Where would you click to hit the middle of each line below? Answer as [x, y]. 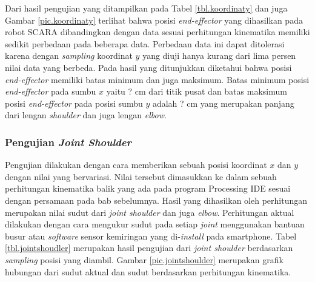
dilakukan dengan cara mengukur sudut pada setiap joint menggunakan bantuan [155, 224]
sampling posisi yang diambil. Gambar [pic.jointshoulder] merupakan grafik [144, 259]
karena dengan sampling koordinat [69, 55]
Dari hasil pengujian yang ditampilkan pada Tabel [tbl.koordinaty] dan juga [146, 8]
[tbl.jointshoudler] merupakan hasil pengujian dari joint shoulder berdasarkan [149, 248]
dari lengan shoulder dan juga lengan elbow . [86, 115]
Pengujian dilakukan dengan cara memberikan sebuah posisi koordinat [136, 165]
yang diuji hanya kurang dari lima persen [219, 55]
